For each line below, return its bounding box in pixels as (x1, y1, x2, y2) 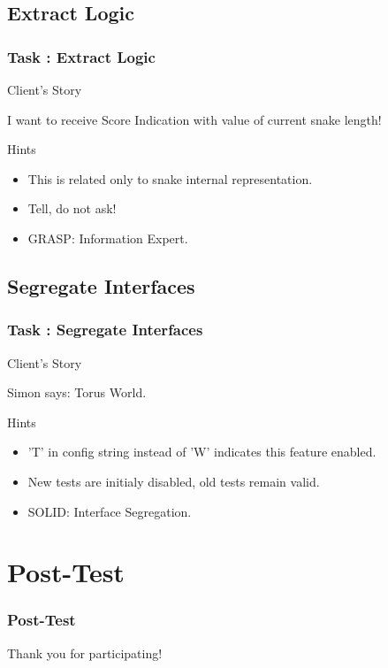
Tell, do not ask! (27, 199, 117, 218)
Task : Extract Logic (7, 45, 156, 67)
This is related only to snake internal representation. (27, 169, 313, 188)
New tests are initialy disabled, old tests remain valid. (27, 472, 320, 490)
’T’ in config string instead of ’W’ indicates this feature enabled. (27, 442, 377, 461)
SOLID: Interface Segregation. (27, 502, 192, 520)
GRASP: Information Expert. (27, 228, 188, 247)
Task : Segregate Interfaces (7, 319, 203, 341)
